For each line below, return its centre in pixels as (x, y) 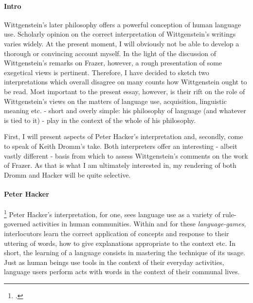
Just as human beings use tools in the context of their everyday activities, (114, 262)
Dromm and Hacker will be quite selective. (67, 174)
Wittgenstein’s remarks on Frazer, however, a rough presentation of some (113, 63)
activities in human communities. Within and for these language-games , (139, 224)
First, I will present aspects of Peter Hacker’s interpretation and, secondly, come (124, 136)
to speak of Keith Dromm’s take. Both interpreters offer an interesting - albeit (121, 146)
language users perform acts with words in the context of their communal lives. (122, 272)
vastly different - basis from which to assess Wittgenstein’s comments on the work (126, 155)
